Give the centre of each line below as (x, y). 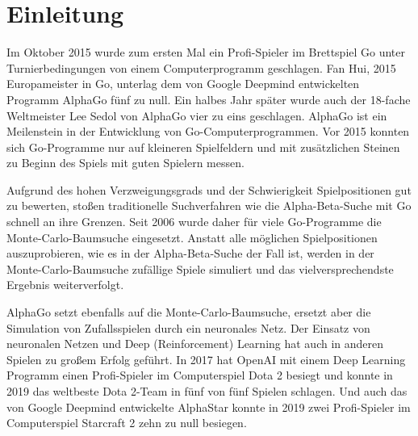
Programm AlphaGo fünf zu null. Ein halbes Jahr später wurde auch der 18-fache (209, 99)
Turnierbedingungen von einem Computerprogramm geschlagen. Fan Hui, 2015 (201, 67)
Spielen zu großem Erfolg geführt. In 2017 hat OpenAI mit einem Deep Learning (206, 359)
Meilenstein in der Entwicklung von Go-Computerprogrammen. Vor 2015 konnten (208, 131)
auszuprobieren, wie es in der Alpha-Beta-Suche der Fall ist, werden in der (190, 253)
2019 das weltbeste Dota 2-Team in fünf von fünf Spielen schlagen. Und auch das (207, 391)
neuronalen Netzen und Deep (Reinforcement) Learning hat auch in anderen (195, 344)
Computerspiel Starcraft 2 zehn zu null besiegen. (127, 423)
